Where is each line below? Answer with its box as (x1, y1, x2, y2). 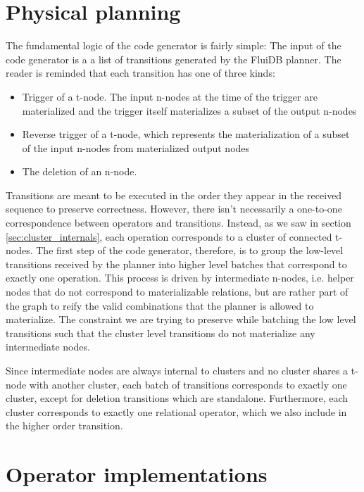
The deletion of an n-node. (22, 164, 137, 179)
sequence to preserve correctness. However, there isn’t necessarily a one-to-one (6, 201, 342, 216)
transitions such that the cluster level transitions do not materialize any (6, 325, 315, 340)
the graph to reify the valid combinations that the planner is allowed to (6, 298, 314, 313)
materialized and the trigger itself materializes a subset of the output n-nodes (22, 103, 357, 118)
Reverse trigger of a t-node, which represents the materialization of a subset (22, 127, 350, 141)
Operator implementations (6, 460, 268, 488)
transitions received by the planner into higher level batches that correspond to (6, 256, 347, 271)
